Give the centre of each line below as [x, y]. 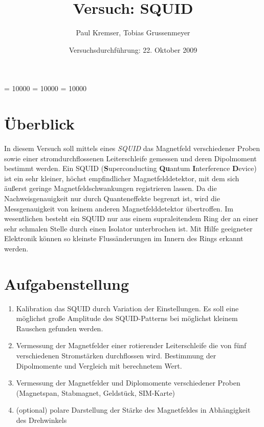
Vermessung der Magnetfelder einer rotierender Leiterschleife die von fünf [131, 345]
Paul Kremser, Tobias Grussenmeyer [133, 33]
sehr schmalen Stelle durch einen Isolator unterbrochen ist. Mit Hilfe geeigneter [128, 228]
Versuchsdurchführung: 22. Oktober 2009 [133, 49]
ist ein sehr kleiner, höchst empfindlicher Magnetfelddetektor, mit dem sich [122, 178]
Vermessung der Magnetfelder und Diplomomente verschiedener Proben [128, 383]
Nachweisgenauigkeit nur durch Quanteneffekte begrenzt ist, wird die [112, 198]
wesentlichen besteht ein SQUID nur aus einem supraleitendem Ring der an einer [131, 218]
